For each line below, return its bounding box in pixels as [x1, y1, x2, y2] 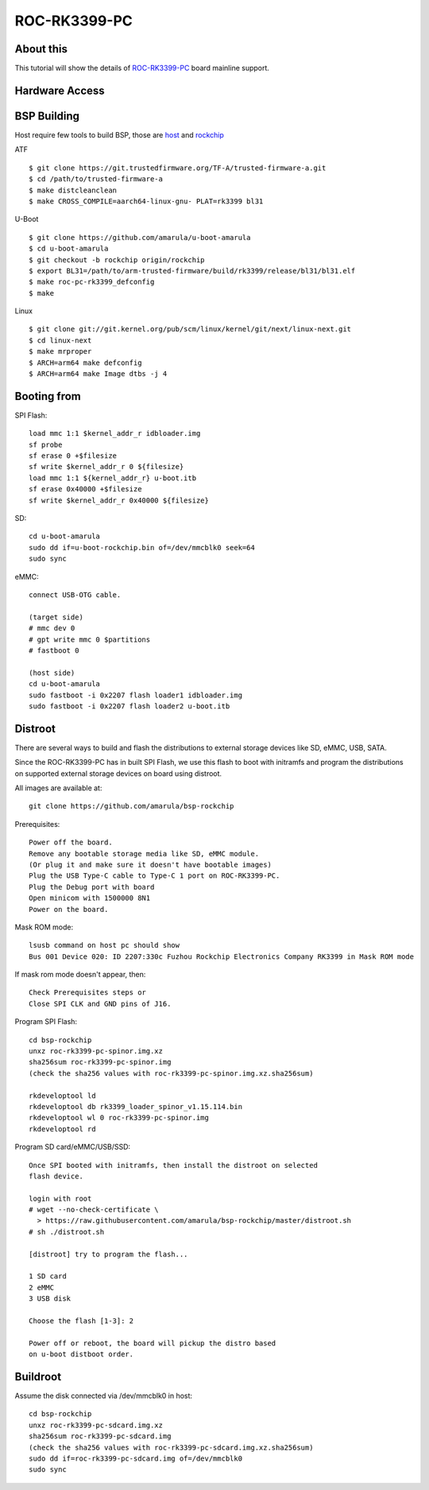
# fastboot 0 [29, 646, 79, 655]
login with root [29, 1193, 92, 1203]
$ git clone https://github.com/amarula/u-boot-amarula [29, 233, 251, 242]
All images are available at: [14, 783, 102, 793]
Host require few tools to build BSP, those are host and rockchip [14, 130, 224, 139]
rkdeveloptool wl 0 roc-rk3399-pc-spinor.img [29, 1113, 210, 1123]
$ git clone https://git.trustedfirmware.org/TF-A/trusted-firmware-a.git [29, 163, 327, 173]
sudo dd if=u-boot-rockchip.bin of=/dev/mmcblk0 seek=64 [29, 543, 256, 552]
